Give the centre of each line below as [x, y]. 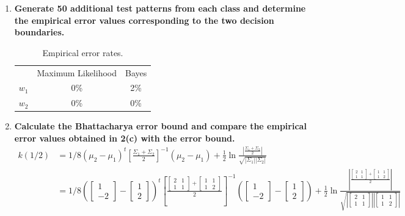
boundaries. [39, 32]
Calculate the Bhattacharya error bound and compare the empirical [160, 126]
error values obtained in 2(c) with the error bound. [125, 138]
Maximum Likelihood [77, 72]
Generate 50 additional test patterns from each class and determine [160, 8]
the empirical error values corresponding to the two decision [144, 20]
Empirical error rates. [83, 52]
